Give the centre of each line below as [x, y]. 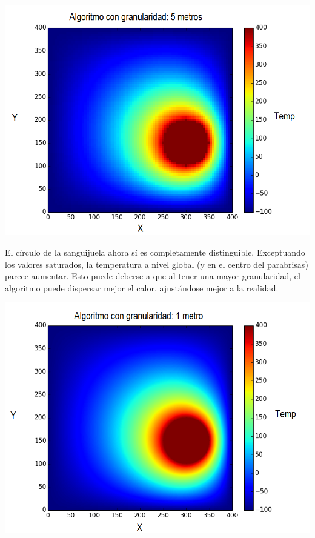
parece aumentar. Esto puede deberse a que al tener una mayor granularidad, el [153, 276]
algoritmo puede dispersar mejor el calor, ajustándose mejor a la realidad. [142, 287]
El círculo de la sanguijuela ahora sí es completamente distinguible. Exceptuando [155, 252]
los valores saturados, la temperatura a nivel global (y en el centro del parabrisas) [157, 264]
